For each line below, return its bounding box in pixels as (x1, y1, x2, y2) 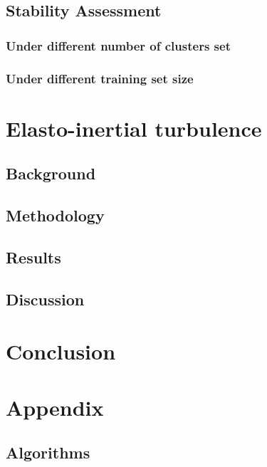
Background (6, 162, 96, 184)
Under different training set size (6, 69, 194, 87)
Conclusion (6, 337, 116, 366)
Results (6, 246, 61, 268)
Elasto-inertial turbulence (6, 113, 262, 142)
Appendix (6, 392, 104, 421)
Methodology (6, 204, 105, 226)
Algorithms (6, 441, 90, 463)
